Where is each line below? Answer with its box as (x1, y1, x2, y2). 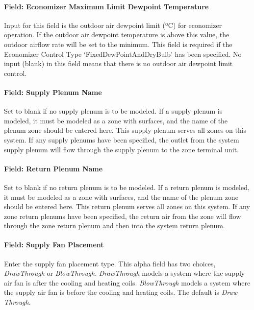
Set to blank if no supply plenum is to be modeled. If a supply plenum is (4, 106, 223, 116)
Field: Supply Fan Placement (4, 239, 104, 250)
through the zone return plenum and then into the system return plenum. (4, 220, 225, 231)
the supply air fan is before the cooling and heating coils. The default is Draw (4, 287, 237, 297)
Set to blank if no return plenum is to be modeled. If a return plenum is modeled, (4, 182, 250, 192)
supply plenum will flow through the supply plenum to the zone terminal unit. (4, 144, 239, 154)
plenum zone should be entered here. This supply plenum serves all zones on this (4, 125, 247, 135)
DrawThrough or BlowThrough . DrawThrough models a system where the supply (4, 268, 245, 278)
